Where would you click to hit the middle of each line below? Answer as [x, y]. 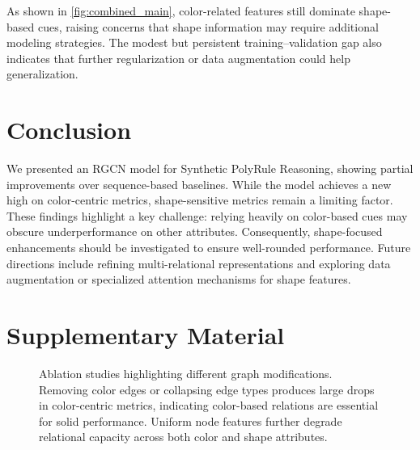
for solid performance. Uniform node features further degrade [191, 421]
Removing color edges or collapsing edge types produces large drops [207, 389]
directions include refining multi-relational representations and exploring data [199, 263]
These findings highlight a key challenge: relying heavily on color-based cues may [207, 215]
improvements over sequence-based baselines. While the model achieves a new [199, 184]
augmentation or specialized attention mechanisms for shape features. [179, 279]
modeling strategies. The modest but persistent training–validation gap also [194, 42]
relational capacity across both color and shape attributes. [183, 437]
